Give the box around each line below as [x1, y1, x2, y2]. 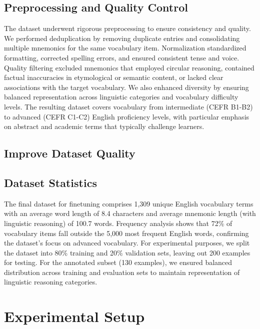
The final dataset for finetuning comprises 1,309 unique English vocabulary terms [4, 198, 253, 208]
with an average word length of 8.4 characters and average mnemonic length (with [4, 208, 256, 218]
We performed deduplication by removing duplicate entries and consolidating [4, 32, 240, 43]
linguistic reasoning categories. [4, 276, 97, 287]
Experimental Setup [4, 306, 145, 326]
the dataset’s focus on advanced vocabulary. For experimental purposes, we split [4, 237, 250, 248]
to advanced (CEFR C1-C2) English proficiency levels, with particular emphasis [4, 111, 249, 121]
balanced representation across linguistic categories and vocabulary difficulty [4, 91, 238, 102]
